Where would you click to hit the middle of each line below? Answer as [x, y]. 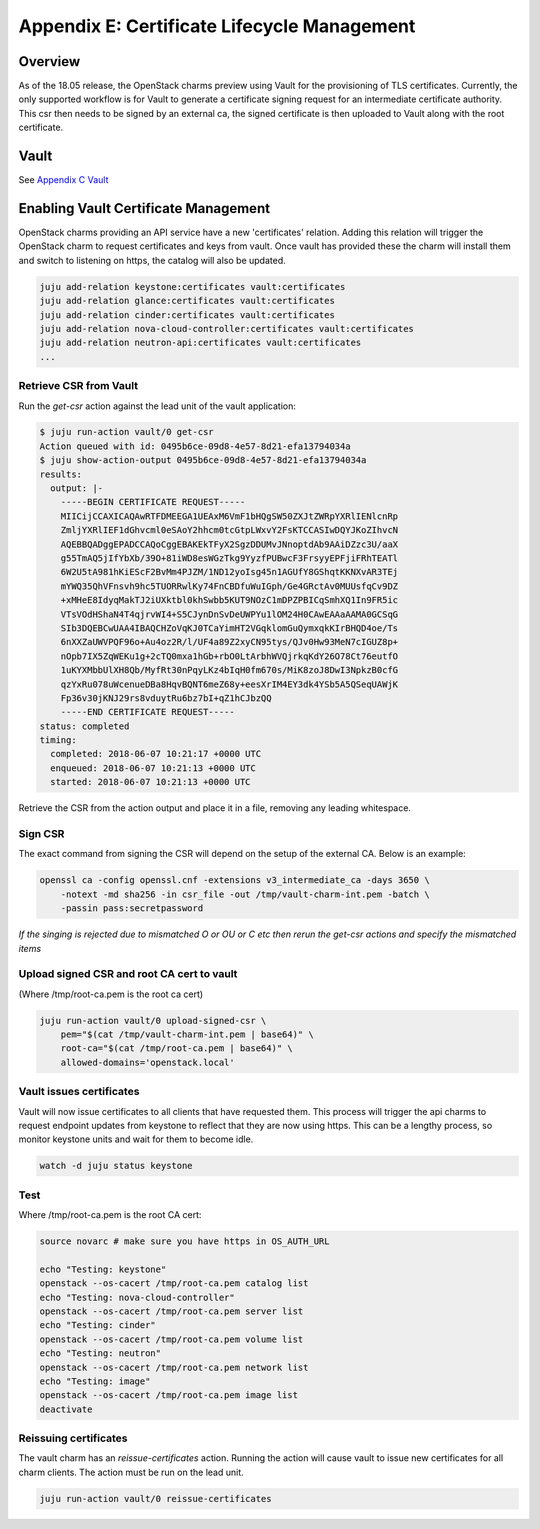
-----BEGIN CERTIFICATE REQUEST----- [153, 502]
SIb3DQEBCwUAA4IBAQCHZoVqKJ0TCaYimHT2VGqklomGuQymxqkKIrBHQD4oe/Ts [229, 628]
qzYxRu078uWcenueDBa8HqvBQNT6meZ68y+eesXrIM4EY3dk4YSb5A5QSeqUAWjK [229, 684]
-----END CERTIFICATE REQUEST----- [147, 712]
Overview [49, 61]
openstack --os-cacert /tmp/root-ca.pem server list [171, 1311]
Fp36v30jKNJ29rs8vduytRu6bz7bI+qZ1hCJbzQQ [166, 698]
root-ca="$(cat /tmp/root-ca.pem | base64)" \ [177, 1048]
